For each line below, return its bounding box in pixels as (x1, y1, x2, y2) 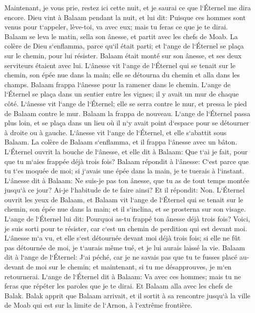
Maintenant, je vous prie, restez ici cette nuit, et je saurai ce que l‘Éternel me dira (4, 2, 251, 12)
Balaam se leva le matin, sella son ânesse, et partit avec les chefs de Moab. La (4, 31, 238, 41)
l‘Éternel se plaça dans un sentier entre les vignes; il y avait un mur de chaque (4, 89, 239, 99)
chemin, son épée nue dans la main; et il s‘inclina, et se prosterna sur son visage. (4, 204, 246, 214)
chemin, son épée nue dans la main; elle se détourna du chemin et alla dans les (4, 70, 240, 80)
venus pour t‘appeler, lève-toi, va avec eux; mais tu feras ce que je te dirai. (4, 22, 228, 32)
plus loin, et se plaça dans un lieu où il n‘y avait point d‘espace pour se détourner (4, 118, 249, 128)
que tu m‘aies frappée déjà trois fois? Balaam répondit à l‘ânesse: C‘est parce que (4, 156, 249, 166)
